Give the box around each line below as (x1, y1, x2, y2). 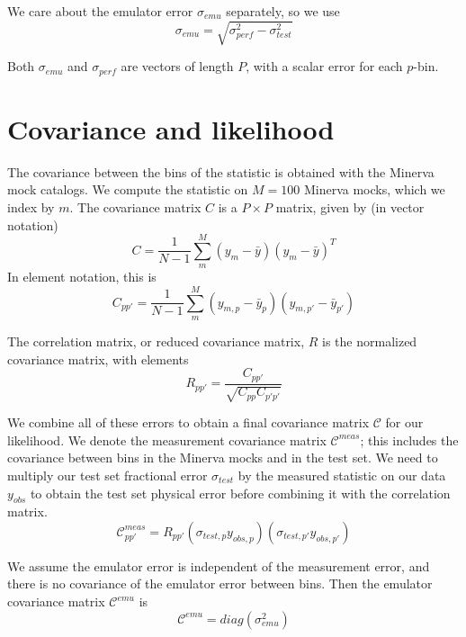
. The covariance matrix (69, 197, 202, 216)
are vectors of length (121, 57, 234, 76)
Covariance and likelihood (7, 110, 335, 147)
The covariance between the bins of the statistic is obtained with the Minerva (7, 162, 435, 181)
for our (385, 413, 424, 432)
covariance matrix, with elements (7, 349, 189, 368)
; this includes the (360, 430, 459, 449)
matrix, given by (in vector (275, 197, 425, 216)
